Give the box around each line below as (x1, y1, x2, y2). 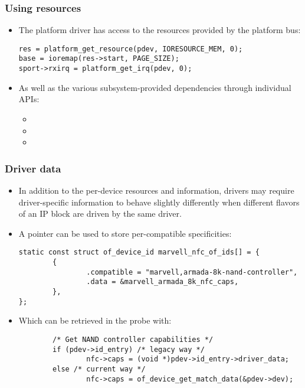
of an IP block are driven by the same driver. (18, 207, 182, 220)
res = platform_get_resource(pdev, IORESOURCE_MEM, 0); (18, 44, 243, 53)
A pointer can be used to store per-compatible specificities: (18, 227, 232, 239)
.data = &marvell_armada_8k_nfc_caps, (86, 278, 239, 286)
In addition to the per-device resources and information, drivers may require (18, 184, 294, 196)
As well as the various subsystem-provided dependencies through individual (18, 81, 291, 93)
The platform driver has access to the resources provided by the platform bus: (18, 24, 301, 36)
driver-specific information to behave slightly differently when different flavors (18, 195, 300, 208)
